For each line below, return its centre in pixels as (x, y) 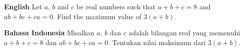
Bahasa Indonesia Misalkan (49, 33)
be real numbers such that (116, 6)
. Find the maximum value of (97, 16)
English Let (23, 6)
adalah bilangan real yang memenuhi (184, 33)
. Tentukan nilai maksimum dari (157, 42)
